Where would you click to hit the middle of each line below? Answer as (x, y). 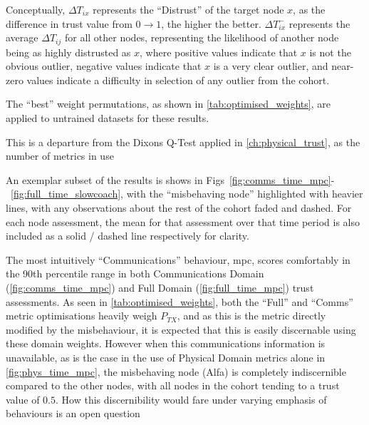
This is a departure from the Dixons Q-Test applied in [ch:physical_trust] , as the (183, 142)
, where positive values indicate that (219, 52)
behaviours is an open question (73, 413)
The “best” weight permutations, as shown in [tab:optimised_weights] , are (168, 104)
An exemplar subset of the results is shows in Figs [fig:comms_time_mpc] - (170, 179)
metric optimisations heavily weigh (82, 316)
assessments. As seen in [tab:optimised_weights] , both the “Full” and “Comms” (180, 301)
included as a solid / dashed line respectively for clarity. (128, 236)
